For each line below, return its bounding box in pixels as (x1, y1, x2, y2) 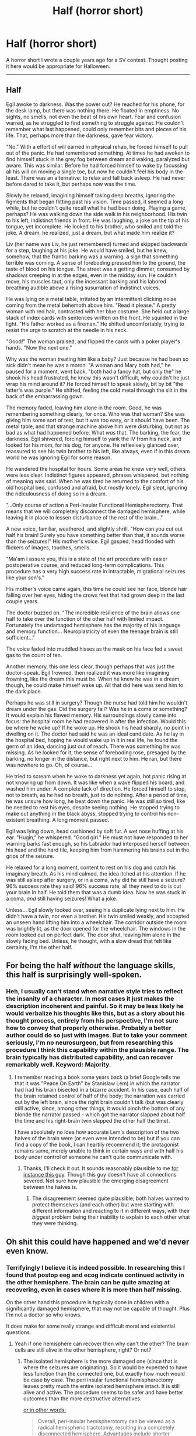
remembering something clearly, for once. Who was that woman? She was (6, 410, 185, 417)
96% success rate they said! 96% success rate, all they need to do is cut (6, 883, 181, 890)
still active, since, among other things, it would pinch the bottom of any (14, 1105, 185, 1112)
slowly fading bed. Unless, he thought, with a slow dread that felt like (6, 937, 172, 944)
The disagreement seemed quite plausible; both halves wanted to (32, 1195, 190, 1202)
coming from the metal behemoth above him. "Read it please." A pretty (6, 302, 176, 309)
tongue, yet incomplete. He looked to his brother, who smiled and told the (6, 223, 183, 230)
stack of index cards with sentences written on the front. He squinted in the (6, 314, 188, 321)
